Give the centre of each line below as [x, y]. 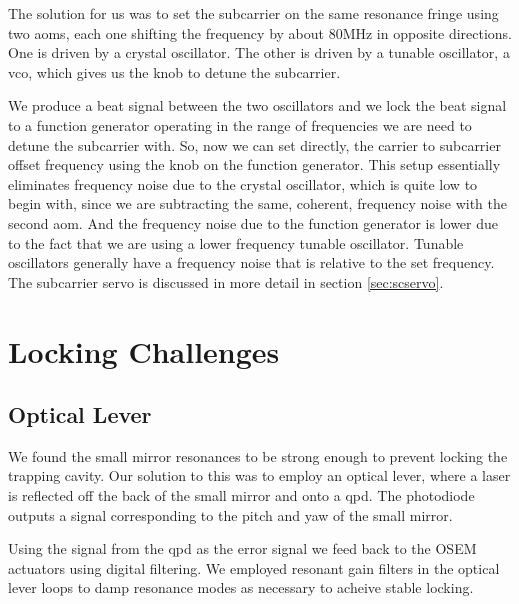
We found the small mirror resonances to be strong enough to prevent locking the [258, 455]
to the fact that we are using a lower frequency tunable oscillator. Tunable [236, 242]
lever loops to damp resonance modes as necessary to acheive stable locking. [241, 587]
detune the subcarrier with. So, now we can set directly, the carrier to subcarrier [254, 144]
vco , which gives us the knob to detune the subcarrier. [174, 71]
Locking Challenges [144, 350]
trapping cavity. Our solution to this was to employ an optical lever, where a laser [259, 475]
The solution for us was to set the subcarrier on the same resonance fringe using [253, 13]
